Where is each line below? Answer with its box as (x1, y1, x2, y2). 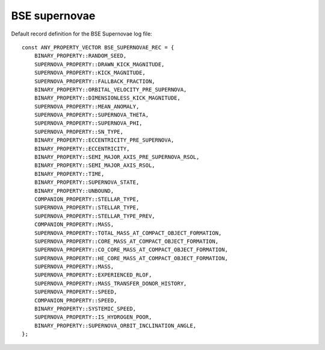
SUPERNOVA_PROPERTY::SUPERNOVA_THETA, (34, 111, 149, 119)
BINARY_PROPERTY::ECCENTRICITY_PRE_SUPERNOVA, (34, 137, 175, 144)
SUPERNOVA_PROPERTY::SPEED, (34, 289, 117, 295)
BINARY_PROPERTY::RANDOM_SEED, (34, 52, 127, 60)
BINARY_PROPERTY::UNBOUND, (34, 187, 114, 194)
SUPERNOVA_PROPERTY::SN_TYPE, (34, 128, 123, 135)
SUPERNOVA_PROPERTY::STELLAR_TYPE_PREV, (34, 213, 156, 219)
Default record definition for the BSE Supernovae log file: (11, 30, 153, 37)
